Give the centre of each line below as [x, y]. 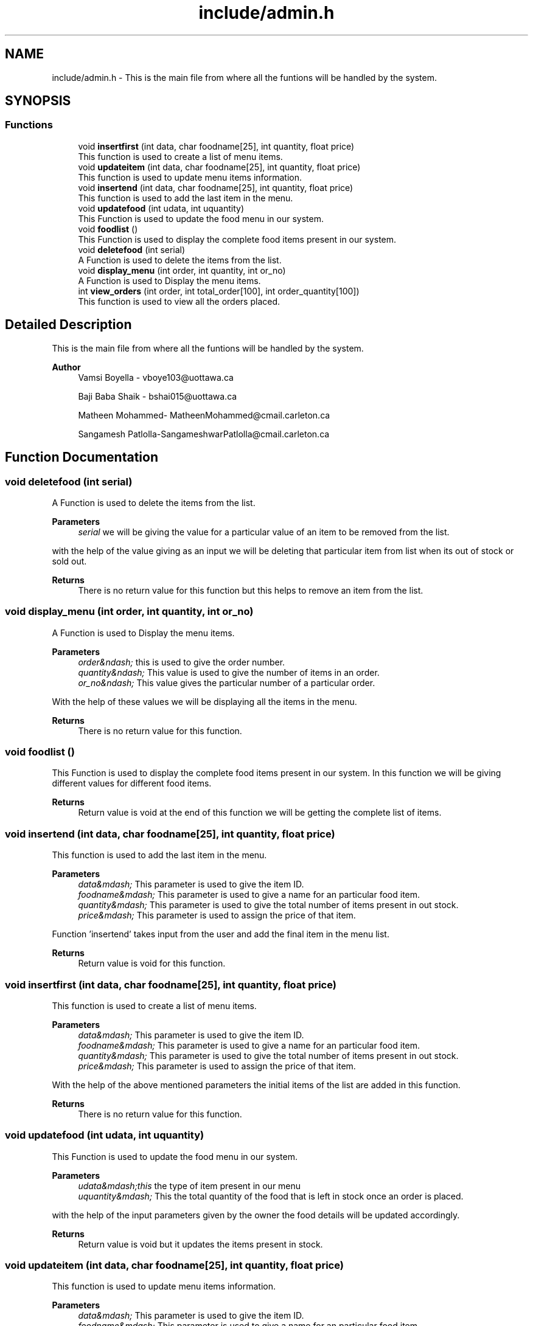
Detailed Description [68, 325]
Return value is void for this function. [152, 963]
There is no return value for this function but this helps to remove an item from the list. [251, 590]
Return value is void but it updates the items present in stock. [200, 1244]
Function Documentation [82, 457]
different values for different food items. [132, 783]
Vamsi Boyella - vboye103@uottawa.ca [156, 377]
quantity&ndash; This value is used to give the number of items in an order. [229, 672]
